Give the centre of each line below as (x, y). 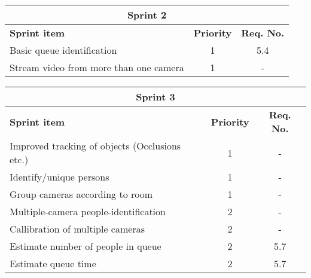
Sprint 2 (147, 15)
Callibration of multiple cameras (77, 229)
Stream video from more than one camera (97, 67)
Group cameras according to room (81, 194)
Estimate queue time (53, 263)
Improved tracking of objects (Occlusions (95, 146)
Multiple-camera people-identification (88, 211)
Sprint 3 (155, 97)
